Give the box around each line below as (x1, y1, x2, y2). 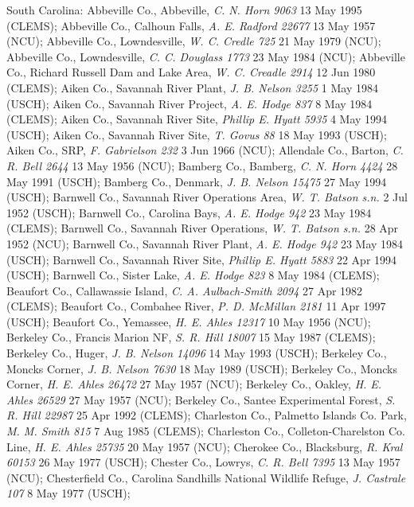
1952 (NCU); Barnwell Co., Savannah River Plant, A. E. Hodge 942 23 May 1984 (6, 235, 404, 252)
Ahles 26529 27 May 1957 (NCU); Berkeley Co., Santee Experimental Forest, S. (6, 391, 396, 408)
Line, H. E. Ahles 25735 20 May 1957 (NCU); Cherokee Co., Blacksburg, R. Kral (6, 438, 403, 454)
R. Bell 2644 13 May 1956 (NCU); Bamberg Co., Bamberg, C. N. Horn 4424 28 (6, 157, 398, 174)
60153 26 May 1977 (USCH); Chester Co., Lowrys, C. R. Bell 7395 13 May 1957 (6, 454, 400, 470)
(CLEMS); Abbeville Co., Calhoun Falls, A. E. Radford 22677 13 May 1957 (6, 17, 376, 33)
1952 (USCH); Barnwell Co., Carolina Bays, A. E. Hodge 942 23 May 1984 (6, 204, 372, 220)
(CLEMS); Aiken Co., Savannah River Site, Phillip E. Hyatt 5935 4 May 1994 (6, 111, 388, 127)
